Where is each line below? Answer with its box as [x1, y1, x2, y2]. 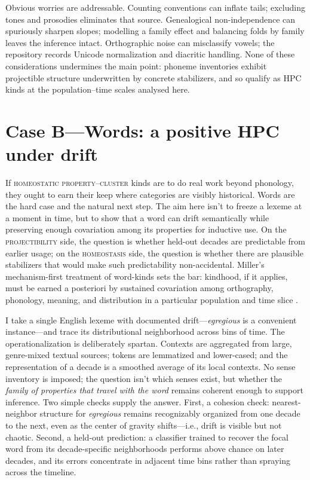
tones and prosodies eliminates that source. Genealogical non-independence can [5, 13, 296, 25]
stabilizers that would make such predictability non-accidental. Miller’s [5, 258, 265, 271]
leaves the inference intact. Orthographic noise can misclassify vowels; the [5, 36, 275, 48]
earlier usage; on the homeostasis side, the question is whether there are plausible [5, 246, 303, 259]
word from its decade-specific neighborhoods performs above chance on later [5, 442, 284, 455]
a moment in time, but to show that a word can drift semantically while [5, 211, 269, 224]
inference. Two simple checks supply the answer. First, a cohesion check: [5, 395, 269, 408]
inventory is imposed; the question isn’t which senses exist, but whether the [5, 372, 283, 384]
